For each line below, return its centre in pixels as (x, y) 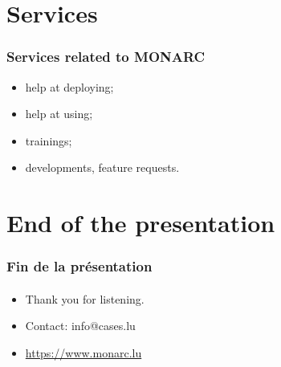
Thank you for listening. (85, 298)
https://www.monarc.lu (83, 352)
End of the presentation (141, 223)
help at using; (59, 114)
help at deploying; (69, 86)
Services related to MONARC (106, 57)
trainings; (49, 140)
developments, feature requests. (102, 167)
